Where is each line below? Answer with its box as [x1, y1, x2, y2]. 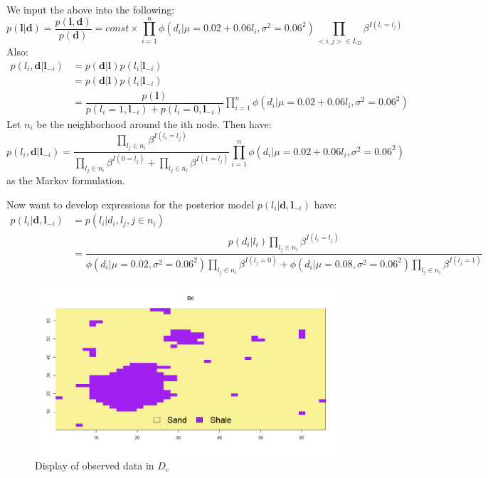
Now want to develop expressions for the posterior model [6, 196, 255, 211]
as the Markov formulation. [6, 173, 126, 188]
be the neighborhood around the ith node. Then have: [36, 116, 272, 131]
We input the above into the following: [6, 2, 175, 16]
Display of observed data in [35, 458, 154, 473]
